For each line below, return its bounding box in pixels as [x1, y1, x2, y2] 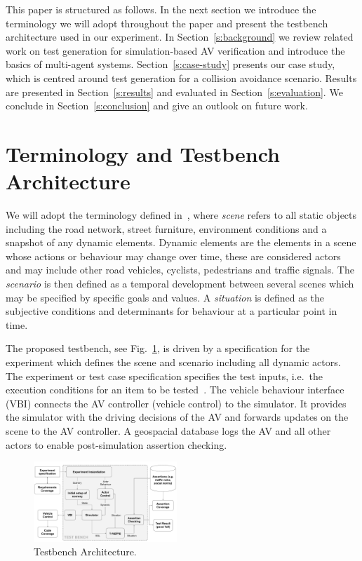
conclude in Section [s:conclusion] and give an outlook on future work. [6, 98, 308, 113]
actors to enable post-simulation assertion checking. [6, 437, 227, 452]
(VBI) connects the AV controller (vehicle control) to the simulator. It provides [6, 396, 347, 410]
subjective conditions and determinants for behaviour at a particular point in [6, 304, 337, 318]
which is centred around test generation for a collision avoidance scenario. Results [6, 70, 357, 85]
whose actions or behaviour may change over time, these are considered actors [6, 248, 341, 263]
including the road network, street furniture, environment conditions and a [6, 221, 327, 236]
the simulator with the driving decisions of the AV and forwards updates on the [6, 410, 349, 424]
